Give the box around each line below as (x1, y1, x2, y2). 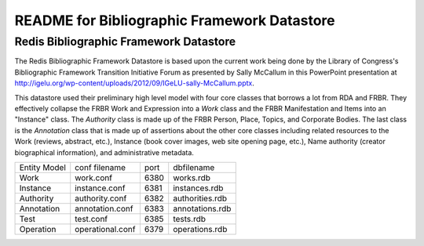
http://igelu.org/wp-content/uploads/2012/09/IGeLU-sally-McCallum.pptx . (14, 78, 255, 88)
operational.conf (75, 223, 136, 234)
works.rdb (173, 172, 211, 183)
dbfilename (173, 161, 215, 172)
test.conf (75, 213, 108, 224)
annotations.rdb (173, 203, 232, 214)
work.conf (75, 172, 113, 183)
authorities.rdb (173, 193, 228, 204)
